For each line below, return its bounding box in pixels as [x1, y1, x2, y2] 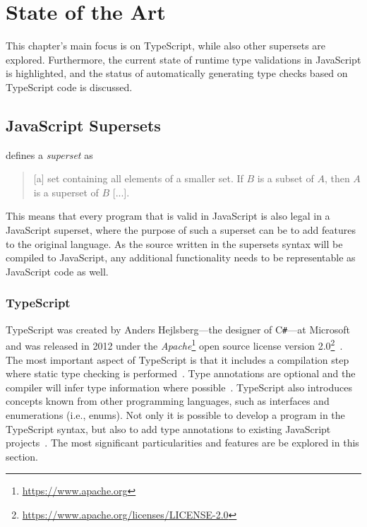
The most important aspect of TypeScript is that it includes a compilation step [6, 352, 349, 367]
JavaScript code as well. [6, 263, 109, 278]
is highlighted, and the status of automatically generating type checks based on [6, 66, 348, 81]
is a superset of [33, 184, 99, 199]
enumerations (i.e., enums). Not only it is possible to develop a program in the [6, 407, 345, 422]
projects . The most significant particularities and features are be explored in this [6, 435, 359, 450]
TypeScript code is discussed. [6, 79, 133, 94]
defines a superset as [6, 147, 93, 162]
